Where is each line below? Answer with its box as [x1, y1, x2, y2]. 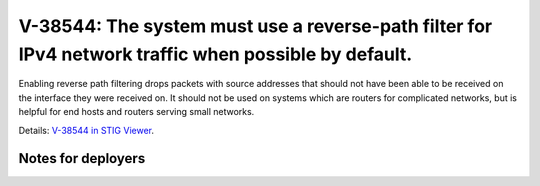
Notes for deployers [18, 150, 146, 167]
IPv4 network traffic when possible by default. [18, 43, 413, 65]
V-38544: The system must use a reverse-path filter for [18, 15, 493, 37]
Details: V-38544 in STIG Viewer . [18, 124, 155, 136]
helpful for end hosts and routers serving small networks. [18, 106, 255, 118]
